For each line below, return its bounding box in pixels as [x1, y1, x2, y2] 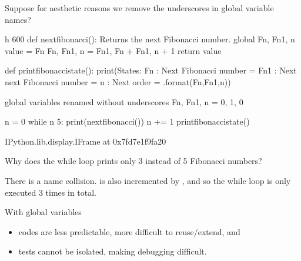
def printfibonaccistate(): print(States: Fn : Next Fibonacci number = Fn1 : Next [5, 64, 297, 76]
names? [5, 13, 31, 25]
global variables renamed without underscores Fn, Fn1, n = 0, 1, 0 [5, 95, 243, 108]
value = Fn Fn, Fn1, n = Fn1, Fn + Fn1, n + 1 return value [5, 44, 222, 56]
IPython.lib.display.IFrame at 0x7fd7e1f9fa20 [5, 135, 166, 147]
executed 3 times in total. [5, 186, 97, 198]
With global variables [5, 206, 82, 218]
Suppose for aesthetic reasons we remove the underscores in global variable [5, 2, 274, 14]
